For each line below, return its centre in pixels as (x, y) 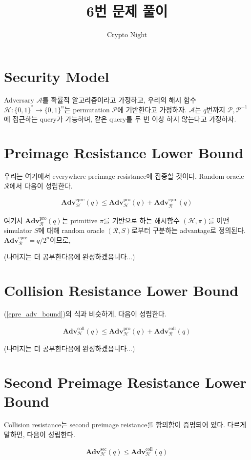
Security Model (57, 76)
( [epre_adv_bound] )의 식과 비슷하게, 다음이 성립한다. (85, 313)
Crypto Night (127, 34)
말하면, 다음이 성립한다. (40, 434)
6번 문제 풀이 (127, 11)
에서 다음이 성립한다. (41, 185)
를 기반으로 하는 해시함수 (142, 220)
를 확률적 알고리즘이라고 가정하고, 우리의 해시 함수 (119, 99)
